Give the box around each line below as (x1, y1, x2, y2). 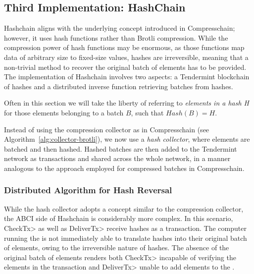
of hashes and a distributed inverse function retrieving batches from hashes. (4, 81, 233, 91)
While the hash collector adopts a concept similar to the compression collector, (4, 203, 244, 214)
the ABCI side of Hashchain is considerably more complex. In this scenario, (4, 213, 233, 223)
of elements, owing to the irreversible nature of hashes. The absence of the (4, 242, 229, 253)
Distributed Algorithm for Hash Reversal (4, 184, 172, 196)
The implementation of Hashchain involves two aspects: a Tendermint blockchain (4, 71, 250, 82)
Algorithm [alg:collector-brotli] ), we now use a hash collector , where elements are (4, 134, 250, 144)
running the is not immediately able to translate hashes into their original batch (4, 232, 247, 243)
